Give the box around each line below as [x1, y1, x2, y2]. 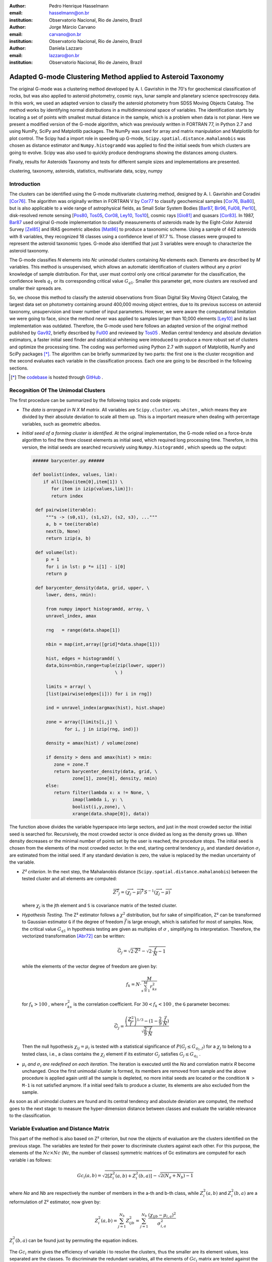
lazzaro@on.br [49, 52, 80, 58]
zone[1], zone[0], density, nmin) [72, 775, 158, 781]
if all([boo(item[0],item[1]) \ [43, 479, 123, 485]
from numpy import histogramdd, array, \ [45, 606, 150, 612]
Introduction [9, 181, 40, 188]
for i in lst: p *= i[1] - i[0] [45, 563, 126, 569]
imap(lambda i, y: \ [72, 797, 123, 803]
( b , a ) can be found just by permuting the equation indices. [15, 1237, 139, 1244]
